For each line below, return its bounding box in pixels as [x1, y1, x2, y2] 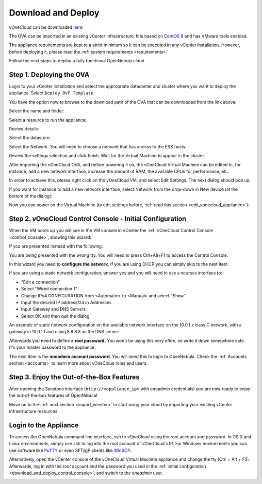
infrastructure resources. [9, 409, 59, 414]
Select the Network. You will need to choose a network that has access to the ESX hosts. [9, 143, 187, 149]
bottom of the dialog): [9, 193, 53, 199]
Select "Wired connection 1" [21, 286, 78, 292]
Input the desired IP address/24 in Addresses [21, 299, 112, 305]
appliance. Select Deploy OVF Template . [9, 90, 95, 96]
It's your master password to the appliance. [9, 344, 96, 350]
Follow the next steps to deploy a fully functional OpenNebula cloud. [9, 58, 146, 64]
